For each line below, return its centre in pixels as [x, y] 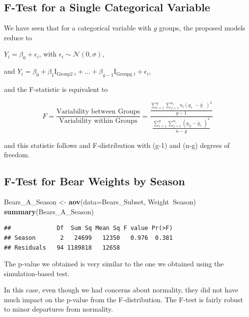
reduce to [18, 37]
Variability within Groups [98, 121]
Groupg [124, 74]
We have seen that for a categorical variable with [78, 28]
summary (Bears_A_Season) [49, 211]
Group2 [65, 74]
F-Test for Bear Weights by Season [95, 181]
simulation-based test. [37, 273]
